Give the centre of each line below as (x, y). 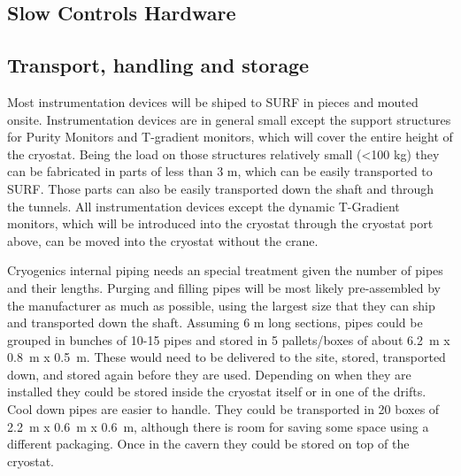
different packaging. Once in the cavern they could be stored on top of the (208, 444)
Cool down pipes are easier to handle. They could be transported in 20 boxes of (223, 409)
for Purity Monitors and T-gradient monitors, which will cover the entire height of (230, 137)
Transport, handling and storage (158, 65)
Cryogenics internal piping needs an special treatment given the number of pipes (225, 270)
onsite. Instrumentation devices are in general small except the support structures (229, 119)
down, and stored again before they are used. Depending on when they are (209, 374)
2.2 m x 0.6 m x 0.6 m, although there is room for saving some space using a (218, 426)
